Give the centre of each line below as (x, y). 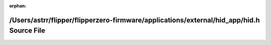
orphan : (18, 6)
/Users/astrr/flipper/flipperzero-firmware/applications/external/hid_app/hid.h (135, 20)
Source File (27, 31)
